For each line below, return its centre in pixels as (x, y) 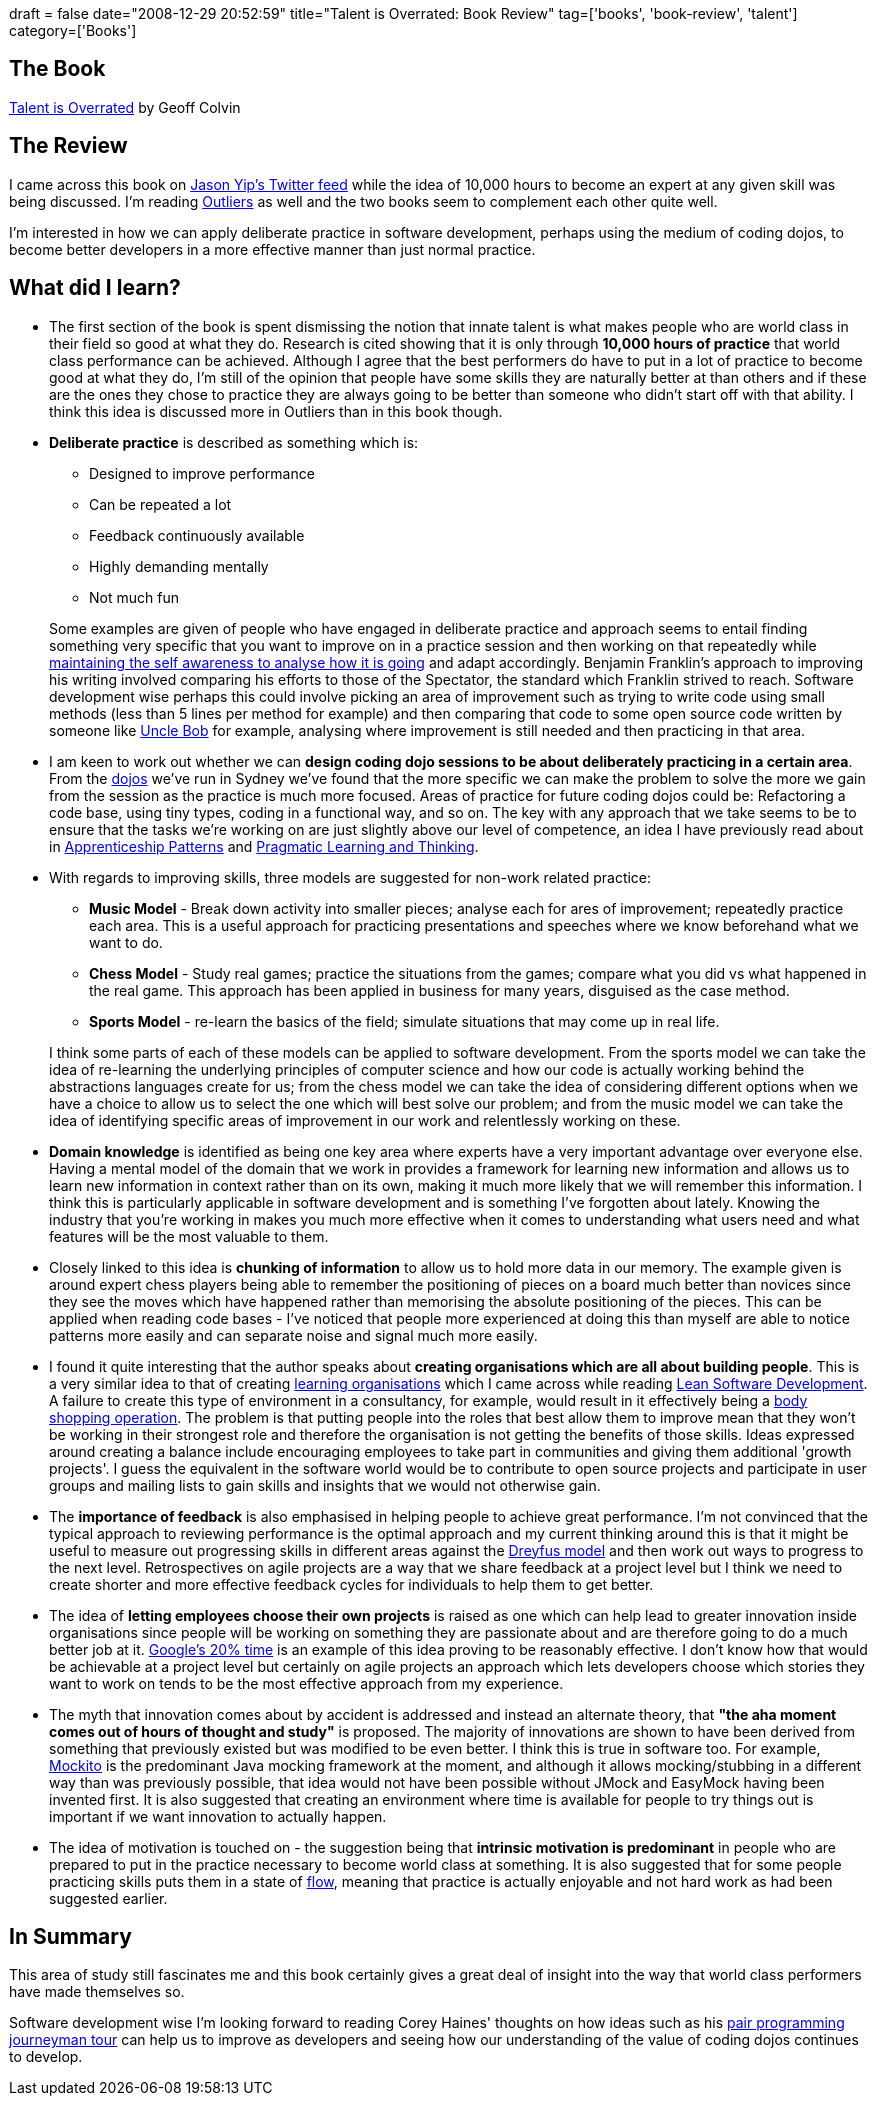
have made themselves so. (97, 1992)
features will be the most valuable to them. (189, 1236)
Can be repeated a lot (160, 504)
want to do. (126, 942)
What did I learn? (95, 288)
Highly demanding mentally (179, 566)
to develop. (46, 2057)
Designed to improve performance (202, 473)
